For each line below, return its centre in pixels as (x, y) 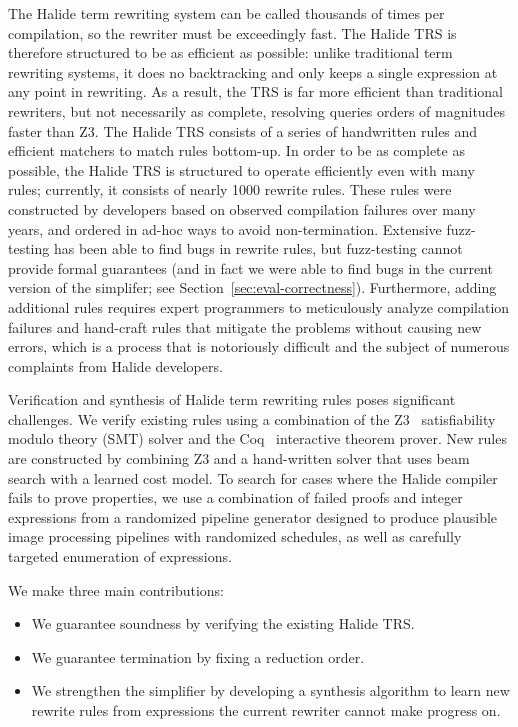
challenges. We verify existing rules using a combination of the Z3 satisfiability (252, 418)
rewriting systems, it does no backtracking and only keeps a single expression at (253, 71)
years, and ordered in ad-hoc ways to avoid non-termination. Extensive (225, 228)
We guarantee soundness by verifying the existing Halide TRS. (223, 623)
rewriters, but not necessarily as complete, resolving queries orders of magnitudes (257, 110)
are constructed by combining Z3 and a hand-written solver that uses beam (239, 458)
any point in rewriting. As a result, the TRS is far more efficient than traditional (255, 91)
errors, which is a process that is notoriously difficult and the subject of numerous (259, 346)
